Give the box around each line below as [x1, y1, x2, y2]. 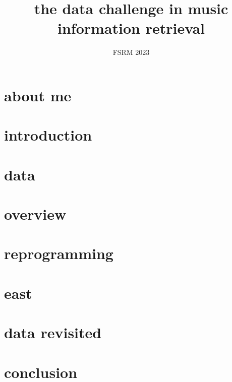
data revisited [4, 322, 102, 343]
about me [4, 85, 72, 105]
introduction [4, 124, 92, 145]
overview [4, 204, 67, 224]
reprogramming [4, 243, 113, 264]
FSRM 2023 [112, 47, 150, 57]
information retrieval [57, 18, 205, 38]
